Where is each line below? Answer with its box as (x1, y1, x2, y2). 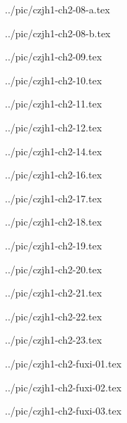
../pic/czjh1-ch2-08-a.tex (5, 2, 110, 16)
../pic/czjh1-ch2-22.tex (5, 308, 102, 323)
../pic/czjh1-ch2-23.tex (5, 332, 102, 347)
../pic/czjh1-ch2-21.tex (5, 285, 102, 300)
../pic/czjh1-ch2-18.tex (5, 214, 102, 229)
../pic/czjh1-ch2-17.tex (5, 190, 102, 205)
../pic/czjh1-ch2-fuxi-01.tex (5, 356, 122, 370)
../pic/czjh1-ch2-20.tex (5, 261, 102, 276)
